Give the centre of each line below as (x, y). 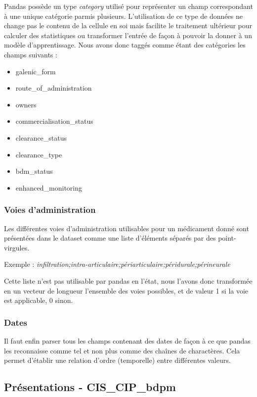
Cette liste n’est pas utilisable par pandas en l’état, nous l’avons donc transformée (128, 280)
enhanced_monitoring (49, 187)
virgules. (17, 247)
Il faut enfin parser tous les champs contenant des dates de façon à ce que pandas (127, 340)
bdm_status (34, 171)
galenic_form (36, 71)
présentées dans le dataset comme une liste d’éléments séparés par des (110, 238)
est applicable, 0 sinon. (39, 300)
